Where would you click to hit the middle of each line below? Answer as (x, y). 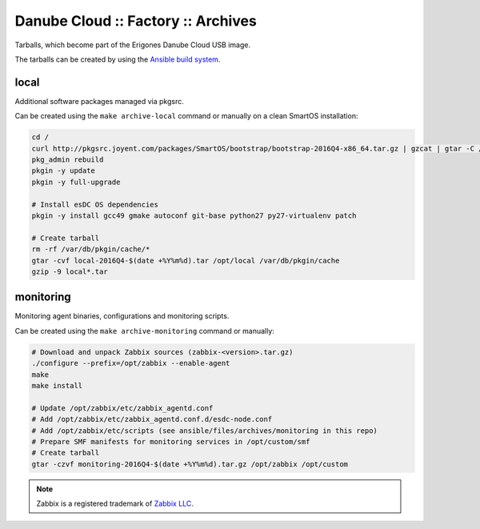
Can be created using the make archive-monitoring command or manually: (145, 331)
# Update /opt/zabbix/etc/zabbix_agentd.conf (122, 408)
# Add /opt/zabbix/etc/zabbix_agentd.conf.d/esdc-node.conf (152, 419)
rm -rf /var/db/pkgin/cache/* (91, 249)
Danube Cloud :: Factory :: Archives (136, 21)
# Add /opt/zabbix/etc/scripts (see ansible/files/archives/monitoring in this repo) (204, 431)
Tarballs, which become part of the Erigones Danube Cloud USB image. (133, 45)
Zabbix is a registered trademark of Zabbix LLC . (115, 503)
